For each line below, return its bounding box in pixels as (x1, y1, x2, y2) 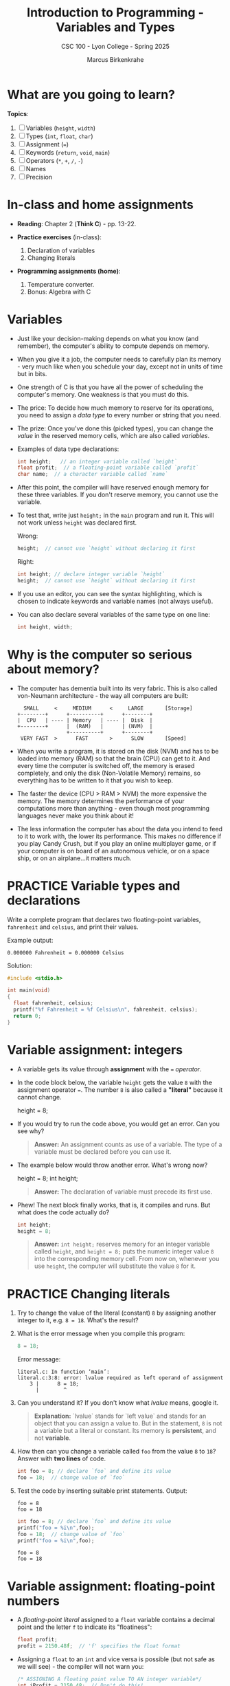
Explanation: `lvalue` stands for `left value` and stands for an (34, 1412, 207, 1421)
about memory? (7, 661, 100, 677)
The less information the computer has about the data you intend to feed (16, 824, 223, 833)
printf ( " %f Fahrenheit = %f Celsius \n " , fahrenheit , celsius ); (13, 1006, 198, 1014)
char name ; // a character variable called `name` (16, 471, 168, 478)
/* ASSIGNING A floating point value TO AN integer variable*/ (16, 1676, 203, 1683)
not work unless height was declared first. (16, 518, 137, 527)
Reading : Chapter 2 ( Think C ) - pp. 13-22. (16, 219, 137, 228)
